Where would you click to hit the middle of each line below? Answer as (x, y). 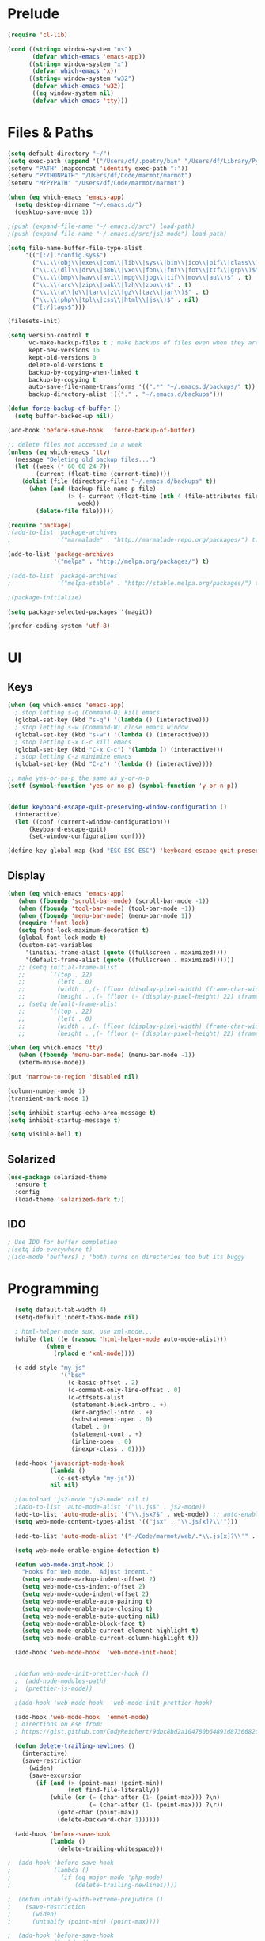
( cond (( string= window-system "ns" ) (70, 49)
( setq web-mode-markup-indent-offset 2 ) (89, 1579)
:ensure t (30, 1185)
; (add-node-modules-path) (61, 1681)
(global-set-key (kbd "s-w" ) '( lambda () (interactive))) (112, 735)
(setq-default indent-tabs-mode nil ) (77, 1317)
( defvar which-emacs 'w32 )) (78, 86)
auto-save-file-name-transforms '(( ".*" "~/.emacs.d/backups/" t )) (142, 387)
